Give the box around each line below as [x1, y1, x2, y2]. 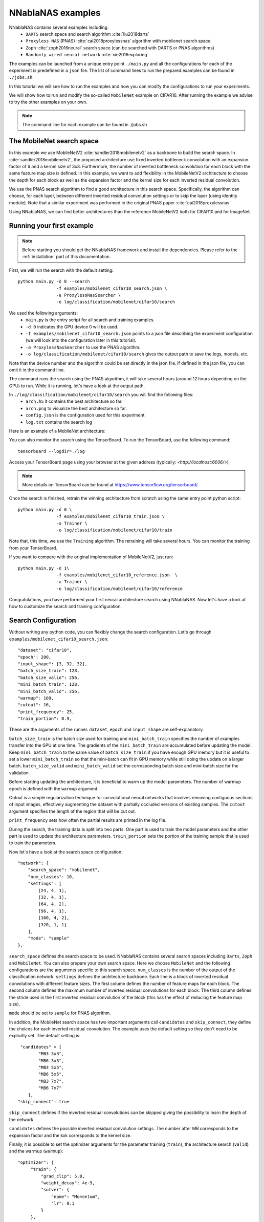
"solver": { [41, 1187, 69, 1193]
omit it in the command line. [9, 367, 65, 372]
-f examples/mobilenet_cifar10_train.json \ [56, 514, 165, 519]
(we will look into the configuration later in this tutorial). [25, 337, 137, 343]
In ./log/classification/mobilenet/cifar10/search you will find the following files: [9, 392, 194, 398]
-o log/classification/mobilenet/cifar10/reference [56, 586, 183, 591]
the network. [9, 1116, 35, 1122]
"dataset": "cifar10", [18, 648, 72, 653]
